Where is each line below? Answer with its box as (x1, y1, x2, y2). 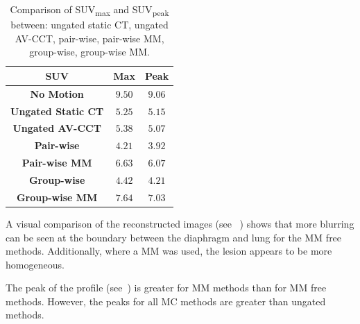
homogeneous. (6, 257, 65, 271)
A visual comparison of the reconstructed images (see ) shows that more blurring (6, 216, 354, 230)
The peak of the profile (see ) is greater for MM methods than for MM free (6, 280, 327, 295)
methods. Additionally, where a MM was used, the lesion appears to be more (6, 244, 332, 258)
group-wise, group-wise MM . (29, 44, 150, 59)
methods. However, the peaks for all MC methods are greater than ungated (6, 293, 326, 308)
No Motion (30, 86, 84, 101)
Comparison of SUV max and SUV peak (10, 2, 169, 18)
